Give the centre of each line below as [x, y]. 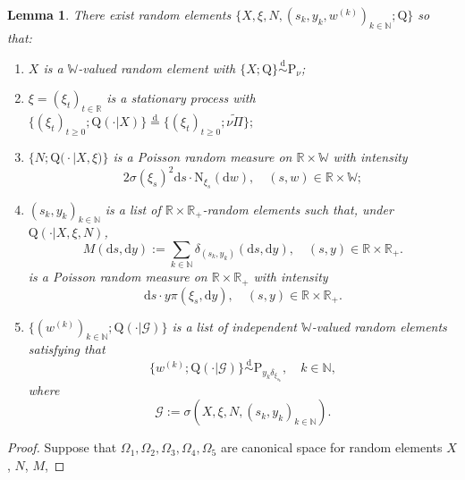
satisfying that [67, 349]
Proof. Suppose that [62, 447]
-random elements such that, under [298, 209]
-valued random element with [157, 67]
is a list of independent [234, 326]
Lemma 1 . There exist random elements [119, 14]
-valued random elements [379, 326]
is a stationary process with [181, 98]
